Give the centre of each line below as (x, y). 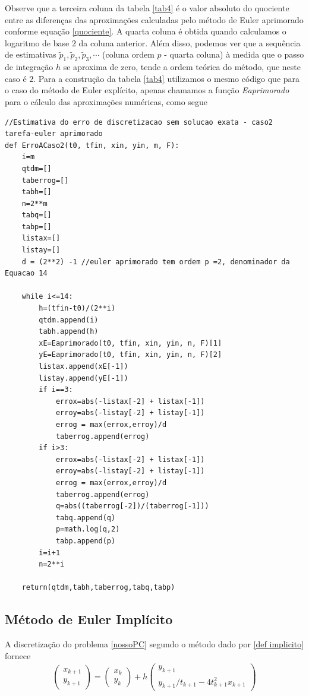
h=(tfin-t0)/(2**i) (77, 309)
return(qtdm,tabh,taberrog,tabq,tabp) (98, 588)
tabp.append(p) (86, 541)
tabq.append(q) (86, 518)
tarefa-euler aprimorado (54, 134)
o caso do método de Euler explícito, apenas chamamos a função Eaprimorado (147, 90)
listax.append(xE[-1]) (83, 367)
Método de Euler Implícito (89, 619)
